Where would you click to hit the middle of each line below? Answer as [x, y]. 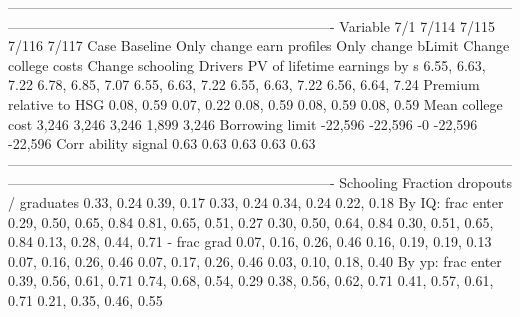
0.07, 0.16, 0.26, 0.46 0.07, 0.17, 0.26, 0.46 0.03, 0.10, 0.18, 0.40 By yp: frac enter [255, 260]
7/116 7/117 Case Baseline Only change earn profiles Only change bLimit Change [259, 45]
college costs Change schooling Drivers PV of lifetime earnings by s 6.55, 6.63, [247, 64]
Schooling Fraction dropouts [425, 182]
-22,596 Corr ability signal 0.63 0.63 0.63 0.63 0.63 [162, 143]
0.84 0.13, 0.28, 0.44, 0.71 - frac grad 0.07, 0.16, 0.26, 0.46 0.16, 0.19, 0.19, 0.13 [250, 241]
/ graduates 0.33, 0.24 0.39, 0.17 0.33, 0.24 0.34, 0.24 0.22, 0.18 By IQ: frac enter [256, 201]
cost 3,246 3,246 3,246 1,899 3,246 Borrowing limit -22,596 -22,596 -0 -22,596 [243, 123]
